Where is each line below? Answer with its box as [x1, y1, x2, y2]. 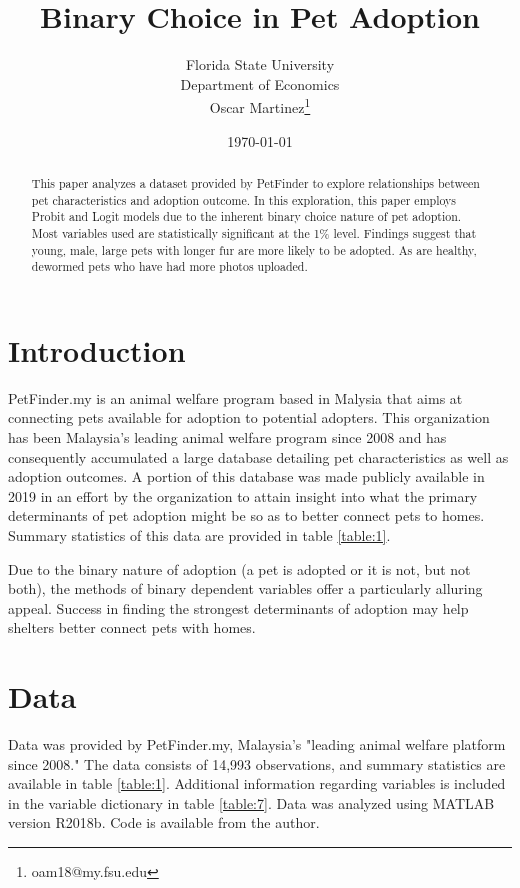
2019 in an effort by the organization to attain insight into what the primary [8, 485, 478, 506]
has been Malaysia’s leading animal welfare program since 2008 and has [8, 427, 447, 448]
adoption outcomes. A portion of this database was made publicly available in [8, 466, 485, 487]
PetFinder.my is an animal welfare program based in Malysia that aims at [8, 387, 463, 408]
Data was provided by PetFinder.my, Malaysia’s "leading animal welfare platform [8, 734, 506, 755]
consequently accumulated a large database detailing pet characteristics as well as [8, 446, 509, 467]
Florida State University [185, 54, 335, 75]
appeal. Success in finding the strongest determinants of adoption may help [8, 597, 469, 618]
